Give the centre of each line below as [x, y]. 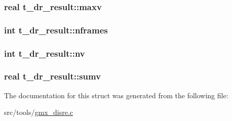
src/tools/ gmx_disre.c [39, 112]
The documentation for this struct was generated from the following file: [116, 95]
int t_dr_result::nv [45, 53]
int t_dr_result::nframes [56, 30]
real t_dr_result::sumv [53, 76]
